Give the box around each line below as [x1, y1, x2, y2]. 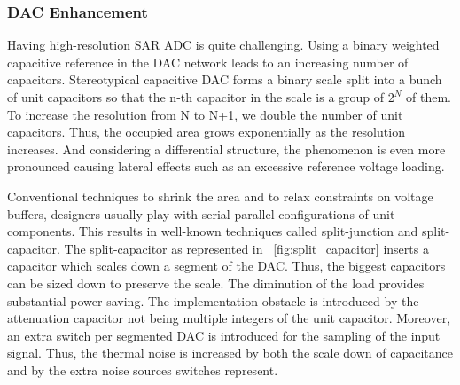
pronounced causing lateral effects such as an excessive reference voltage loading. [7, 157, 445, 176]
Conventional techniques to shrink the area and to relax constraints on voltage [7, 186, 433, 205]
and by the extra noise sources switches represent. [7, 360, 278, 379]
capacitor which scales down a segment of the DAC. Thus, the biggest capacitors [7, 256, 446, 275]
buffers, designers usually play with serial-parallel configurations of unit [7, 204, 395, 223]
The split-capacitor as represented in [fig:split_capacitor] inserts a [64, 239, 429, 257]
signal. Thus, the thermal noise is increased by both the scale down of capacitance [7, 343, 453, 362]
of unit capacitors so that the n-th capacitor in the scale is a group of [7, 88, 385, 106]
